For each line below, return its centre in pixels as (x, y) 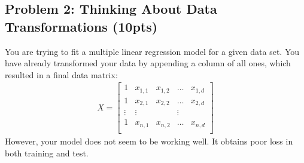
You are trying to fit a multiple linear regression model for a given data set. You (152, 51)
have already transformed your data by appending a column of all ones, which (148, 63)
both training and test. (47, 153)
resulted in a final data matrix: (61, 74)
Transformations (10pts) (81, 26)
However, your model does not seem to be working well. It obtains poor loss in (149, 141)
